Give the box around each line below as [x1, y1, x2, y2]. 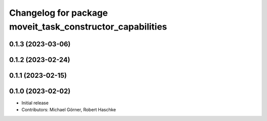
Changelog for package [9, 7, 108, 18]
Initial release [21, 100, 49, 106]
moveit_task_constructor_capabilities [9, 21, 168, 32]
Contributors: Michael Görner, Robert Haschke [21, 107, 116, 113]
